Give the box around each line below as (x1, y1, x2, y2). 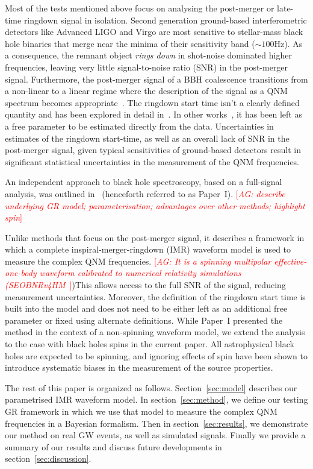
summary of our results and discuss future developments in (5, 440, 222, 453)
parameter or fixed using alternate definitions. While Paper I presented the (5, 313, 283, 326)
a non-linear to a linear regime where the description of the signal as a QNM (5, 84, 288, 97)
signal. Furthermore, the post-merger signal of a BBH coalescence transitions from (5, 72, 308, 85)
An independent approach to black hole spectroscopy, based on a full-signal (5, 175, 282, 188)
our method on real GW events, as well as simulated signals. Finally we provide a (5, 429, 306, 441)
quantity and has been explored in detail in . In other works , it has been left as (5, 108, 302, 121)
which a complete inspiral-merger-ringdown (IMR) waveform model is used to (5, 243, 291, 256)
